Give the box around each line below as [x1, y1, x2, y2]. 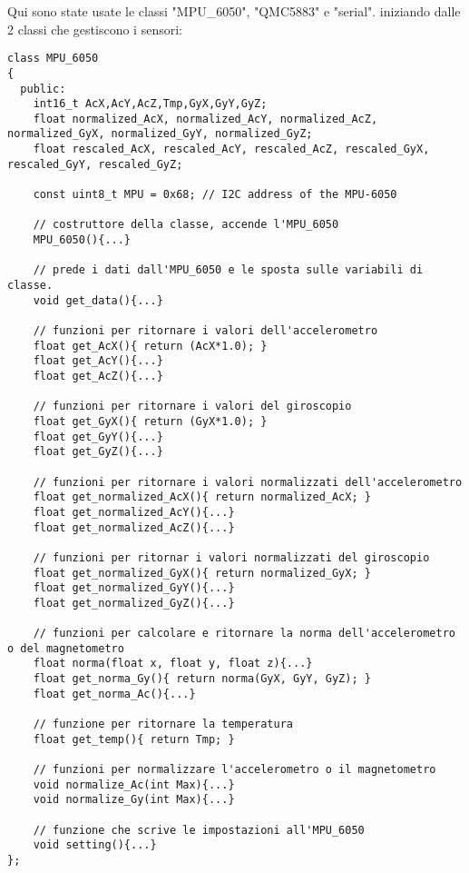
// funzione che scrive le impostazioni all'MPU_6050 [33, 823, 365, 837]
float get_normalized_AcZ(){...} [33, 521, 235, 534]
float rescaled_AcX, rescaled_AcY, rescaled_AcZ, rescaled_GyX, [33, 143, 430, 156]
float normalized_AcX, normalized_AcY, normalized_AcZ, [33, 112, 378, 125]
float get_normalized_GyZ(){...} [33, 596, 235, 610]
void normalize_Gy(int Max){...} [33, 793, 235, 807]
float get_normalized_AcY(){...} [33, 505, 235, 519]
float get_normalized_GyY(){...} [33, 581, 235, 595]
